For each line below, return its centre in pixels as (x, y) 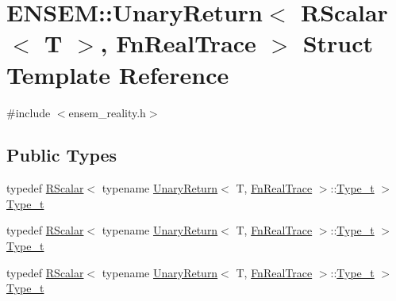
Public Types (62, 155)
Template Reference (118, 74)
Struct (338, 43)
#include (29, 112)
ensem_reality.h (107, 112)
